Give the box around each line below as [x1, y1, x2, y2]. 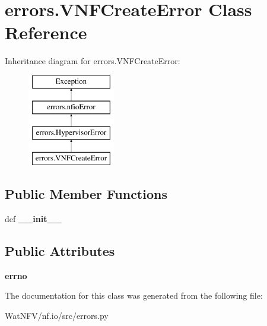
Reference [5, 20, 87, 45]
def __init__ [5, 212, 62, 224]
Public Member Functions [5, 185, 167, 203]
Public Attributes [5, 241, 115, 259]
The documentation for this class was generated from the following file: [5, 289, 263, 302]
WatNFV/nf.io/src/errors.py [5, 309, 109, 321]
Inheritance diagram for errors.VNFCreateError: [5, 55, 180, 67]
